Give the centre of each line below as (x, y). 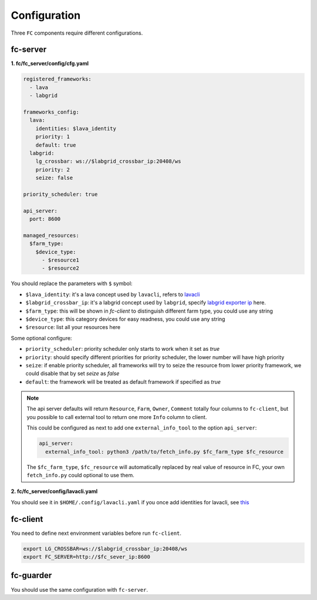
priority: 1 (53, 137)
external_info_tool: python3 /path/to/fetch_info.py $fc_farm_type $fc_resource (164, 452)
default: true (56, 145)
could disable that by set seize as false (72, 374)
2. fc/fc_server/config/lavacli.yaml (54, 491)
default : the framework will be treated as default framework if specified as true (123, 381)
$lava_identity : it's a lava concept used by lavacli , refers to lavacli (113, 294)
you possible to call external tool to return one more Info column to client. (117, 417)
